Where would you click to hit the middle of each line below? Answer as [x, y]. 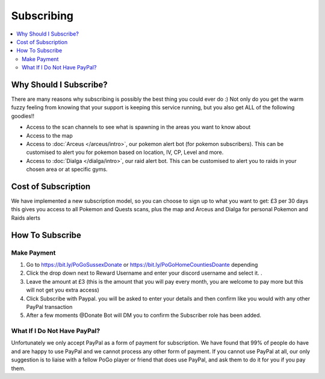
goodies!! [23, 116]
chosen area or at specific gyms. [67, 170]
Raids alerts [26, 218]
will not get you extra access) [63, 290]
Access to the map [49, 135]
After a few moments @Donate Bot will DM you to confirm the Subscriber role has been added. [144, 315]
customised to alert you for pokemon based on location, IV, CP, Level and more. [125, 152]
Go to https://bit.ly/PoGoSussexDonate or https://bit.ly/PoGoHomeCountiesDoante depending [142, 264]
